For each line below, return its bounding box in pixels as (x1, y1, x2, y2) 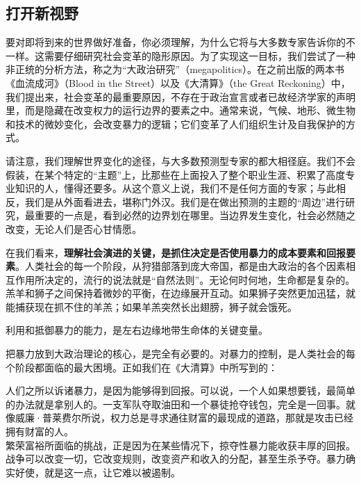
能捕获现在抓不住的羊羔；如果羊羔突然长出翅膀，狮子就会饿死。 (6, 299, 297, 314)
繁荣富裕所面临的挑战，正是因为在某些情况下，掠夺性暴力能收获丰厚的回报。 (6, 437, 355, 452)
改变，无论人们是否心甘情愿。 (6, 221, 142, 236)
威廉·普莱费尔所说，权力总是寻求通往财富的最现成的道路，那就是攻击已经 (15, 410, 353, 425)
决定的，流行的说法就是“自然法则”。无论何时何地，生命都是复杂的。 (44, 272, 355, 287)
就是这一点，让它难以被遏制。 (44, 465, 180, 479)
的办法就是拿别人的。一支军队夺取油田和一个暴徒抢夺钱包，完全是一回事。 (6, 396, 346, 411)
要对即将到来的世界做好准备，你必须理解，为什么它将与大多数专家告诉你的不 (6, 35, 355, 49)
